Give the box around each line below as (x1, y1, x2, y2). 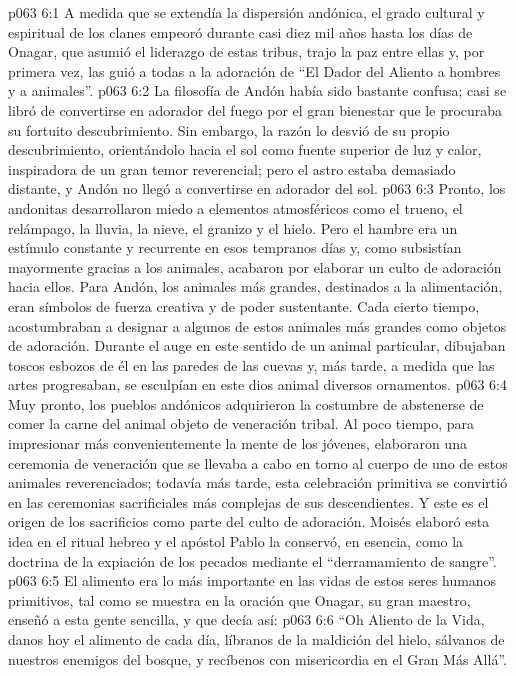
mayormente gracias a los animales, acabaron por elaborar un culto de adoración (8, 256, 502, 277)
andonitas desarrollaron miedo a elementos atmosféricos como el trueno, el (8, 197, 463, 218)
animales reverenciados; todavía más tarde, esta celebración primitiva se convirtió (8, 472, 508, 493)
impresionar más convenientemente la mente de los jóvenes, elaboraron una (8, 433, 467, 454)
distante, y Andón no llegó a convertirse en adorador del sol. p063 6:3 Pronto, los (8, 178, 506, 199)
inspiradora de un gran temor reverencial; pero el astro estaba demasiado (8, 158, 456, 179)
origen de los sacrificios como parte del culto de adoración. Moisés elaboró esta (8, 511, 490, 532)
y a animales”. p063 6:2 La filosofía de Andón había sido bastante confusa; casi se (8, 80, 507, 101)
